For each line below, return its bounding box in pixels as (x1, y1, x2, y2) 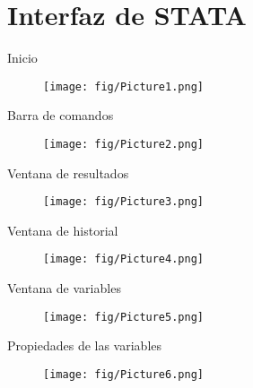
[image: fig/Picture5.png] (43, 310, 204, 323)
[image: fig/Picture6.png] (43, 367, 204, 381)
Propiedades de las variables (7, 336, 162, 355)
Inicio (7, 48, 38, 67)
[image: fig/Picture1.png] (43, 80, 204, 93)
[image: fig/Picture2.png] (43, 137, 204, 151)
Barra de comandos (7, 106, 114, 125)
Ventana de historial (7, 220, 118, 239)
